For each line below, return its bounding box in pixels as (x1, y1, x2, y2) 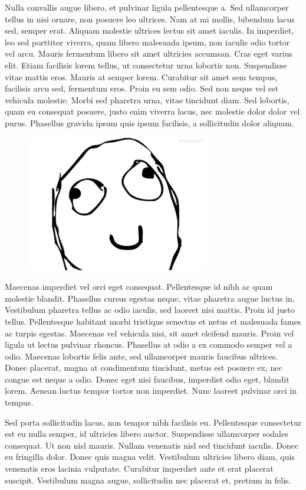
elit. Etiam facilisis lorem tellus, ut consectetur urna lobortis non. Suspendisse (5, 58, 287, 71)
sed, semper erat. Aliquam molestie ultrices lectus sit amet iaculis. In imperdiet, (5, 24, 294, 37)
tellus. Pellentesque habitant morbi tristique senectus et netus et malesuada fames (5, 315, 301, 327)
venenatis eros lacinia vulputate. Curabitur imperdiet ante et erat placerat (5, 462, 274, 475)
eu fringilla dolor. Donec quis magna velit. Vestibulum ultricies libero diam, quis (5, 450, 295, 463)
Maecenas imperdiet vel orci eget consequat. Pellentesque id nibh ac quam (5, 280, 273, 293)
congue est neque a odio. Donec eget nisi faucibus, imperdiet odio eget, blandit (5, 373, 289, 385)
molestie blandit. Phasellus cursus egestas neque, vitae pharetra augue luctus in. (5, 292, 295, 304)
